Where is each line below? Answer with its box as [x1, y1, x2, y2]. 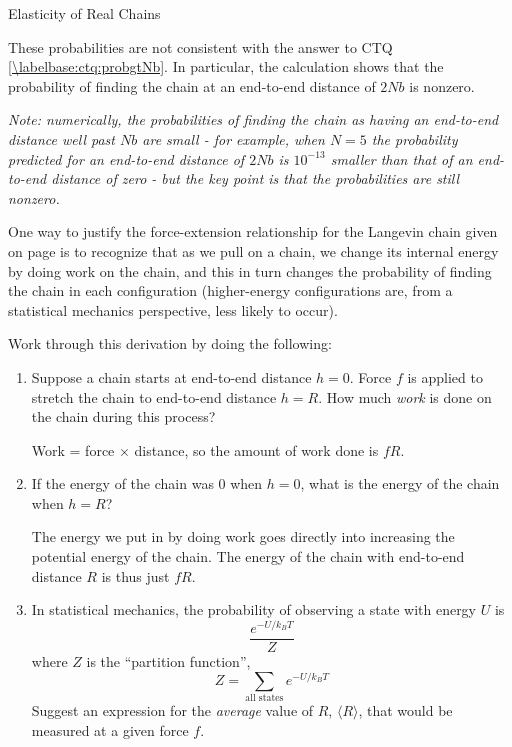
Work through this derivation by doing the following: [8, 333, 332, 354]
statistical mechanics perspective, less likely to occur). [8, 299, 338, 320]
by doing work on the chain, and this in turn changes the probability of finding [8, 260, 492, 281]
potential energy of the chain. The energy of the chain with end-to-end [31, 546, 465, 567]
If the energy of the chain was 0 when [31, 473, 263, 494]
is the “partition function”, [86, 650, 251, 671]
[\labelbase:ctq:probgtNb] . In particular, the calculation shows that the [8, 56, 444, 77]
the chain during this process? [31, 406, 216, 427]
